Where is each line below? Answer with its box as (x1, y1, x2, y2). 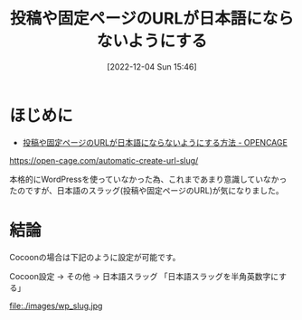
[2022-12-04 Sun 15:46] (107, 61, 197, 72)
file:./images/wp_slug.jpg (9, 300, 103, 311)
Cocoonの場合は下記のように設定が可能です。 (9, 251, 181, 262)
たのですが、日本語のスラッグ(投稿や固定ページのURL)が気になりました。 (9, 184, 284, 195)
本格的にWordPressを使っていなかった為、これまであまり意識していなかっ (9, 174, 288, 184)
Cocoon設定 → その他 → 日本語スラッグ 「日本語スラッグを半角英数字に (9, 270, 279, 281)
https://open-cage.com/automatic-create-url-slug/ (9, 155, 199, 165)
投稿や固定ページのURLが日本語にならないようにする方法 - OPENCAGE (22, 136, 288, 147)
